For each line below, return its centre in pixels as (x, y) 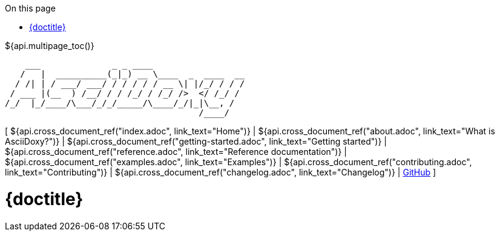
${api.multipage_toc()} (50, 46)
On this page (30, 8)
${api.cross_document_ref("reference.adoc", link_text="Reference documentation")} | (176, 152)
